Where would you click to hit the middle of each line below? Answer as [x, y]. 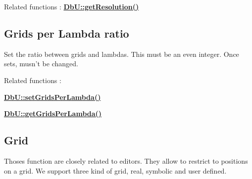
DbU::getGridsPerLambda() [53, 113]
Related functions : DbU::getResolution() [72, 6]
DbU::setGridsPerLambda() [52, 97]
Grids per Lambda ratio [67, 33]
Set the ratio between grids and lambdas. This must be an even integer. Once [122, 54]
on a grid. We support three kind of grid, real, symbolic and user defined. [115, 170]
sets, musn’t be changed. [41, 64]
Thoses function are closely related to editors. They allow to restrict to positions [126, 160]
